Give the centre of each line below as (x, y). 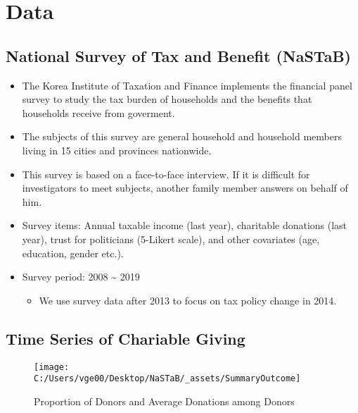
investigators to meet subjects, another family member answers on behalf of (185, 188)
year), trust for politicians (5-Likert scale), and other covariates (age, (171, 239)
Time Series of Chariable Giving (126, 338)
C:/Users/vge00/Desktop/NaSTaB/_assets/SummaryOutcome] (167, 379)
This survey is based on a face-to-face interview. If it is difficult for (166, 174)
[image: (52, 367)
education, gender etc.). (73, 253)
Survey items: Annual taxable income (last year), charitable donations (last (185, 225)
